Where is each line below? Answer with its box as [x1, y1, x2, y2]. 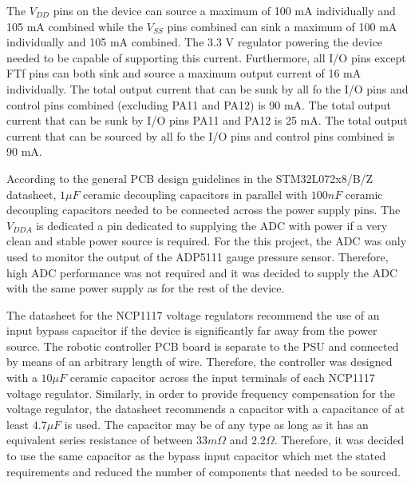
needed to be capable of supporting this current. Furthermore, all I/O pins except [6, 49, 406, 66]
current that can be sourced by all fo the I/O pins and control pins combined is [6, 127, 395, 144]
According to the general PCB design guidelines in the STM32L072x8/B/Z [6, 169, 373, 186]
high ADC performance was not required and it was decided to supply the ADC [6, 264, 397, 280]
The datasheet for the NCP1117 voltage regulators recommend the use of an [6, 306, 380, 323]
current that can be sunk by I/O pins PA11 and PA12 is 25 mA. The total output [6, 112, 408, 129]
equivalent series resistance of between [6, 431, 193, 448]
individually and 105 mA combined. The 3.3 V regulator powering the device [6, 34, 383, 50]
